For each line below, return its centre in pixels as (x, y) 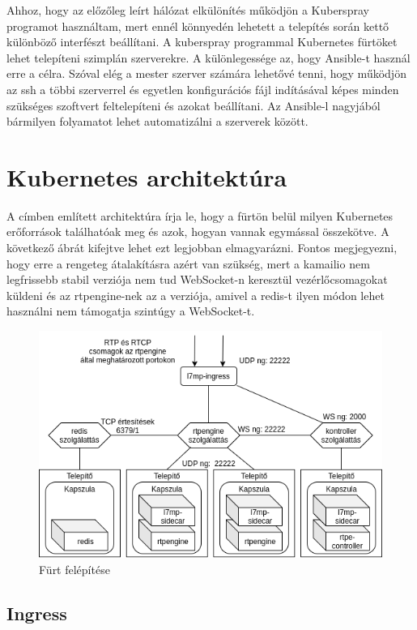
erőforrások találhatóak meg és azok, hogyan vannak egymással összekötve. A (198, 231)
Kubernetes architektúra (147, 176)
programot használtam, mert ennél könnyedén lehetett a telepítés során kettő (198, 26)
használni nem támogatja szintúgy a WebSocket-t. (131, 311)
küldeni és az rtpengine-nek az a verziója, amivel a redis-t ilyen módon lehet (196, 295)
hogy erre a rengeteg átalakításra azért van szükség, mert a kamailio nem (188, 263)
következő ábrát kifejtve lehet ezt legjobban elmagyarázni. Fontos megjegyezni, (202, 248)
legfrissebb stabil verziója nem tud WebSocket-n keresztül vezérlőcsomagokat (197, 279)
